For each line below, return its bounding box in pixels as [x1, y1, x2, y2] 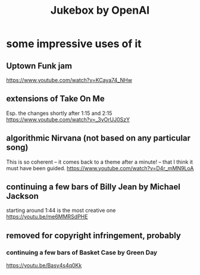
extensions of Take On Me [6, 93, 105, 104]
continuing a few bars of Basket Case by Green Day [6, 248, 158, 257]
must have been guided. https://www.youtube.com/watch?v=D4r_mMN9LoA [6, 164, 194, 171]
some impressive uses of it [6, 37, 142, 51]
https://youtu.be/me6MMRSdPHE [6, 213, 88, 220]
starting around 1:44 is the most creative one [6, 207, 116, 214]
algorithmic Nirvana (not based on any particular [6, 133, 191, 143]
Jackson [6, 191, 39, 201]
